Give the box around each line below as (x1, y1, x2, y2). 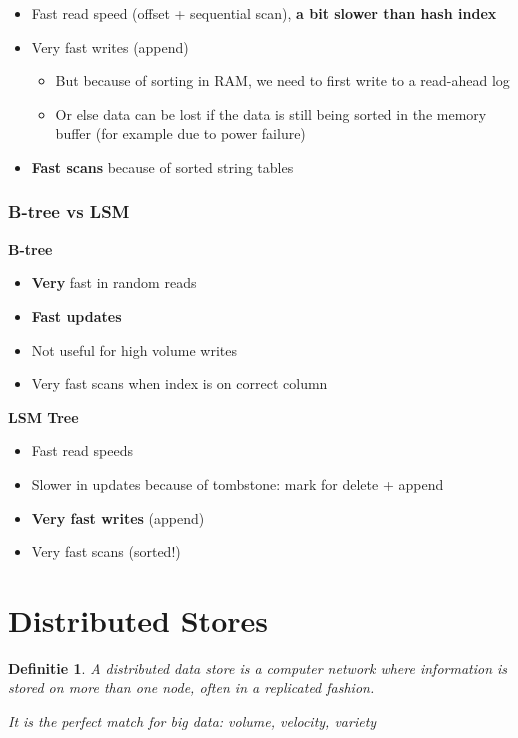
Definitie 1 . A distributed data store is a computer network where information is (8, 657, 508, 678)
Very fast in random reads (31, 272, 197, 293)
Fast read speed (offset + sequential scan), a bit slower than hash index (31, 3, 497, 23)
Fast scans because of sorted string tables (31, 156, 294, 177)
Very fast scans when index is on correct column (31, 373, 328, 394)
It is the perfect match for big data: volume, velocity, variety (8, 711, 377, 732)
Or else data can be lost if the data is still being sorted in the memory (55, 103, 487, 124)
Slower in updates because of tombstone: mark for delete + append (31, 473, 444, 494)
